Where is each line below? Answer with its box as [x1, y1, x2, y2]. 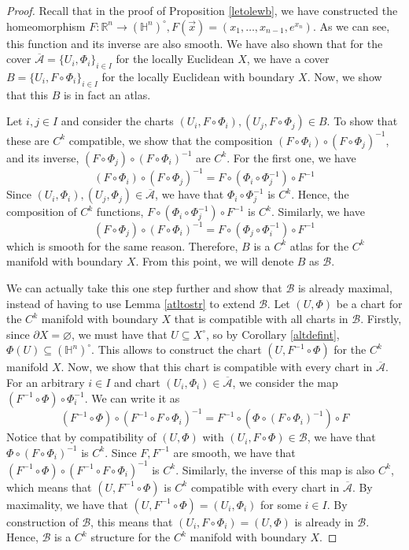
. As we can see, [312, 17, 390, 34]
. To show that [326, 113, 398, 129]
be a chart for [336, 295, 403, 311]
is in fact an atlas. [63, 86, 151, 102]
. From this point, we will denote [135, 253, 294, 269]
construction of [6, 513, 79, 530]
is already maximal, [297, 280, 392, 296]
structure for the [90, 529, 171, 545]
